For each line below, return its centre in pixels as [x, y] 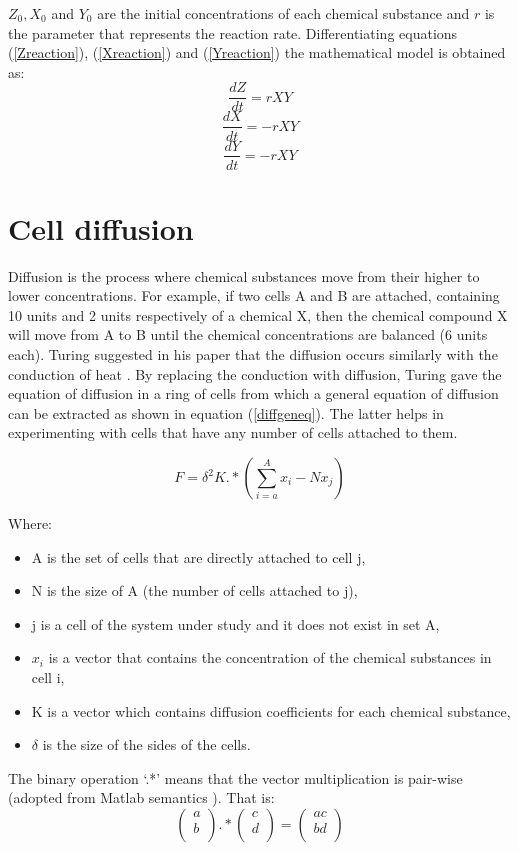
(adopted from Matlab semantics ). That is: [141, 797]
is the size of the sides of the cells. [146, 744]
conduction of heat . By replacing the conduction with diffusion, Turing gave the [255, 373]
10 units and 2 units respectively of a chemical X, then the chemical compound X [258, 314]
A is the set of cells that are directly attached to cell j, [198, 556]
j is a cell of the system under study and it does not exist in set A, [235, 623]
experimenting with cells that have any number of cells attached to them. [233, 432]
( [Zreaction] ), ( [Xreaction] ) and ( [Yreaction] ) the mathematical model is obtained [257, 52]
